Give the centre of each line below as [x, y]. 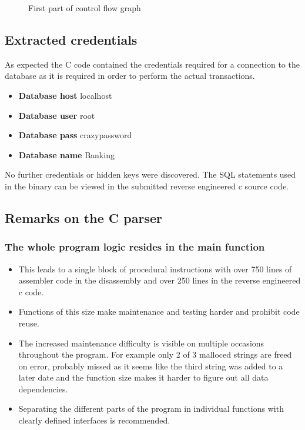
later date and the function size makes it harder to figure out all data [143, 377]
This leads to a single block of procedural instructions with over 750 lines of [155, 269]
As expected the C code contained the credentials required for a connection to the [152, 64]
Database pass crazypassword [75, 135]
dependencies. [43, 389]
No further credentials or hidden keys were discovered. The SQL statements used [150, 174]
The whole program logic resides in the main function [135, 247]
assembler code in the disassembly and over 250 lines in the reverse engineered [160, 280]
